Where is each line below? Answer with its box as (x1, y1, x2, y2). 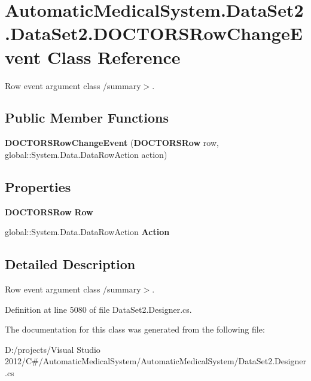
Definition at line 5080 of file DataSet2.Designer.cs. (5, 303, 192, 315)
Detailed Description (5, 255, 136, 273)
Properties (5, 177, 71, 196)
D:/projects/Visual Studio (5, 343, 100, 355)
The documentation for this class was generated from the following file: (5, 323, 265, 336)
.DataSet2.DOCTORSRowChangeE (5, 21, 303, 45)
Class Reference (47, 44, 181, 69)
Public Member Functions (5, 108, 169, 127)
